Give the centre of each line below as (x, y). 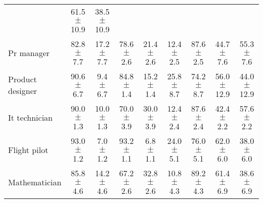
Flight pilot (28, 149)
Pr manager (29, 53)
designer (23, 91)
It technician (31, 117)
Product (23, 79)
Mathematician (35, 182)
